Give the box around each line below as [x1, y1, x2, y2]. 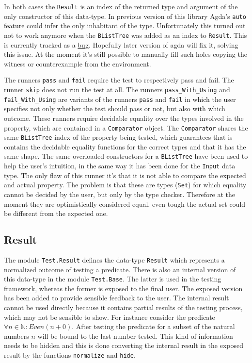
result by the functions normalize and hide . [4, 350, 136, 360]
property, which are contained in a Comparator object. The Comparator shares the [4, 122, 248, 132]
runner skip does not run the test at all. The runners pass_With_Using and [4, 84, 230, 94]
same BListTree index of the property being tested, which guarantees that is [4, 132, 233, 142]
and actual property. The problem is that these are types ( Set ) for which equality [4, 180, 247, 190]
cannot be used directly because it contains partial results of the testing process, [4, 302, 243, 313]
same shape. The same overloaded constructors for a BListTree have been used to [4, 151, 248, 161]
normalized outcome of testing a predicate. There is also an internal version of [4, 264, 236, 274]
